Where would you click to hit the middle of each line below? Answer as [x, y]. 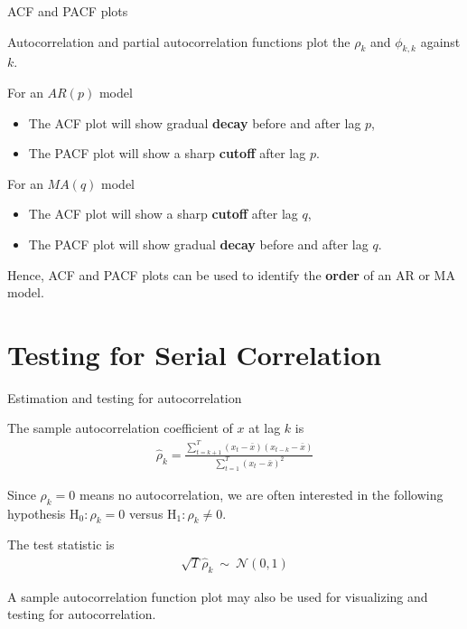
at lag [265, 428]
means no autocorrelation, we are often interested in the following [262, 494]
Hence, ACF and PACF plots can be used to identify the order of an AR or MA [231, 274]
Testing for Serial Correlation [195, 354]
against [440, 41]
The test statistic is [61, 545]
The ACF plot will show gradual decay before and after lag [195, 122]
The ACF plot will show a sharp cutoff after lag [163, 214]
